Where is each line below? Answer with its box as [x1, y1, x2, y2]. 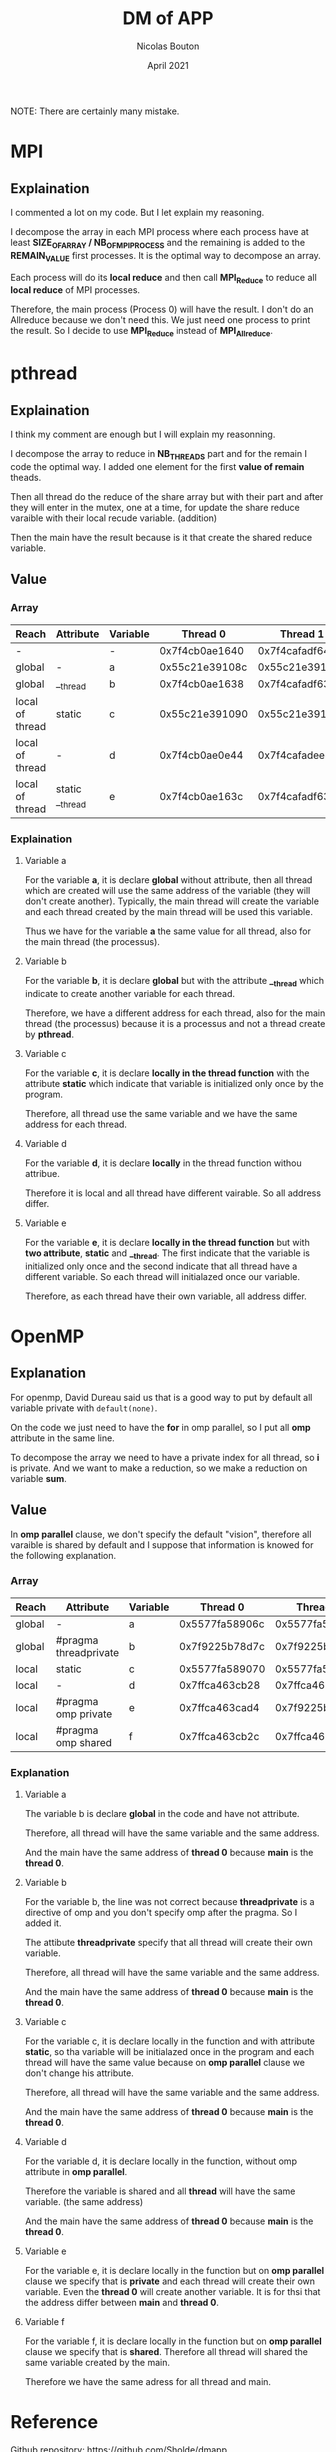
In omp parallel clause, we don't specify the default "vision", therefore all [10, 1528, 312, 1540]
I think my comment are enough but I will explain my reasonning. [10, 428, 276, 441]
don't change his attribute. [24, 2067, 135, 2079]
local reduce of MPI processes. [10, 284, 141, 296]
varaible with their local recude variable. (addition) [10, 512, 218, 524]
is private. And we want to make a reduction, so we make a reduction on [10, 1462, 308, 1474]
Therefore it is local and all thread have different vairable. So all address [24, 1187, 322, 1199]
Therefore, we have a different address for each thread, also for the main [24, 1007, 326, 1019]
